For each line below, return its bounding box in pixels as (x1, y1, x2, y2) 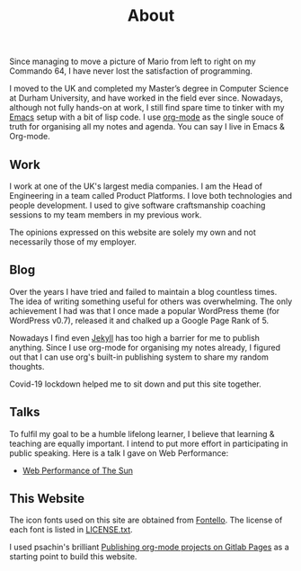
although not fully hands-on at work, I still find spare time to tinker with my (9, 103, 285, 113)
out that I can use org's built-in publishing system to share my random (9, 352, 270, 362)
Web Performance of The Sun (22, 465, 133, 476)
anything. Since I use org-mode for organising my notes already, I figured (9, 342, 281, 352)
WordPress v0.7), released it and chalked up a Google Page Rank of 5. (9, 315, 270, 326)
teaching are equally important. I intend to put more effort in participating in (9, 438, 288, 449)
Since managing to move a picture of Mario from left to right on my (9, 56, 256, 67)
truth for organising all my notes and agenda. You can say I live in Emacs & (9, 121, 286, 132)
